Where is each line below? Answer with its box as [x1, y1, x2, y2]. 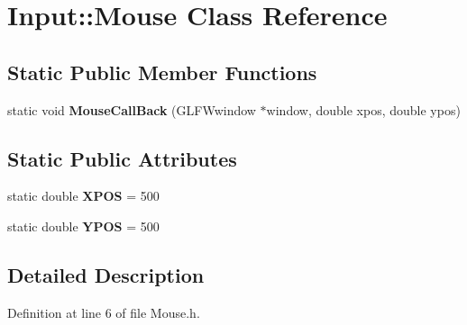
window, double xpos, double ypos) [266, 100, 461, 119]
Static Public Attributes [7, 144, 237, 172]
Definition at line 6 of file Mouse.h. [7, 302, 200, 321]
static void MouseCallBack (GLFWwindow [7, 100, 256, 119]
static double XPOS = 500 [7, 186, 160, 205]
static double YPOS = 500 [7, 216, 160, 235]
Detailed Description [7, 260, 205, 288]
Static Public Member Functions [7, 58, 317, 86]
